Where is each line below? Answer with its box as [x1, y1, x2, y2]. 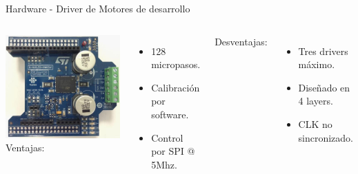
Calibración [151, 80, 200, 94]
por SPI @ [151, 144, 195, 158]
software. [151, 107, 189, 121]
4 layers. [298, 94, 333, 108]
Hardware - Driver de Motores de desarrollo [6, 1, 190, 15]
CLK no [298, 116, 332, 131]
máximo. [298, 57, 335, 72]
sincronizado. [298, 130, 353, 144]
